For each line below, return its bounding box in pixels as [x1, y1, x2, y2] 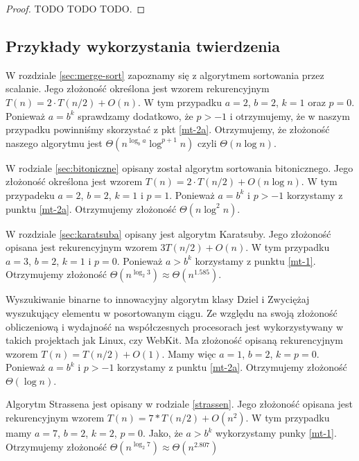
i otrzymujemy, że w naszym [229, 108, 350, 123]
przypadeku [6, 187, 55, 202]
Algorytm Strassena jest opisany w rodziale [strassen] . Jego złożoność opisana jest [6, 397, 353, 411]
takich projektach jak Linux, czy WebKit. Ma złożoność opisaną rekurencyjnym [6, 333, 344, 347]
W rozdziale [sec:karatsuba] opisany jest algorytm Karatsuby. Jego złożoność [6, 226, 331, 241]
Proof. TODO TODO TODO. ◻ [6, 1, 146, 15]
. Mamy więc [161, 346, 216, 360]
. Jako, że [143, 426, 183, 440]
